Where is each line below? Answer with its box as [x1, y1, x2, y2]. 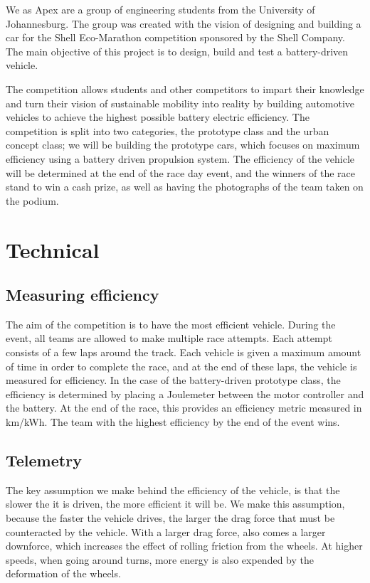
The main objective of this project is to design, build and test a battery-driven [6, 43, 349, 58]
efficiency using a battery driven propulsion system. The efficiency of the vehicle [6, 151, 354, 166]
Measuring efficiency [6, 284, 159, 306]
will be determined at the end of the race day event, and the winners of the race [6, 165, 355, 180]
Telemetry [6, 449, 82, 471]
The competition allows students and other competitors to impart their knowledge [6, 81, 364, 96]
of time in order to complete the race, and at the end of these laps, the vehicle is [6, 358, 357, 373]
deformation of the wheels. [6, 566, 121, 581]
